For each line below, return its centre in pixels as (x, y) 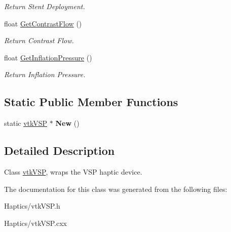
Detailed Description (60, 151)
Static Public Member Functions (91, 102)
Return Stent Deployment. (45, 6)
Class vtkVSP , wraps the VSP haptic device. (73, 171)
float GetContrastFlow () (43, 23)
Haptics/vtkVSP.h (32, 206)
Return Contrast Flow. (39, 40)
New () (67, 123)
